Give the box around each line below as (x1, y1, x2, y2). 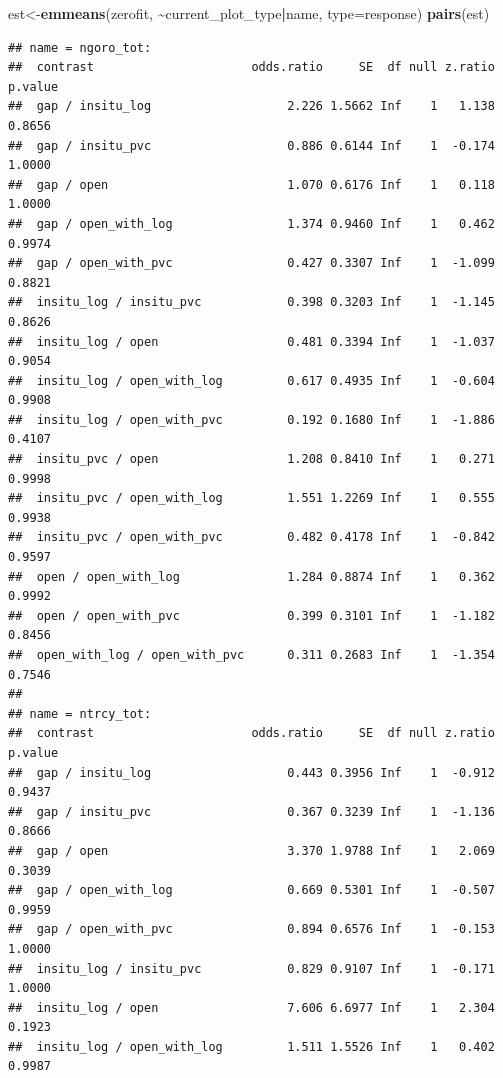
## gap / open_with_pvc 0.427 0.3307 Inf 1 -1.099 (8, 256, 495, 271)
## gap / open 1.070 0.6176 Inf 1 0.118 (8, 177, 495, 192)
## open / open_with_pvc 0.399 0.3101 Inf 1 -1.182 (8, 608, 495, 623)
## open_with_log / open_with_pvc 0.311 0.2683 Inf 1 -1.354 (8, 648, 495, 662)
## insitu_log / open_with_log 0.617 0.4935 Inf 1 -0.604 (8, 373, 495, 388)
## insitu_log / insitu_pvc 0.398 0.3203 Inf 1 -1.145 (8, 295, 495, 310)
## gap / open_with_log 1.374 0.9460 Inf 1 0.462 (8, 216, 495, 231)
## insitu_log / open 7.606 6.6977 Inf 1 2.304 (8, 1000, 495, 1015)
